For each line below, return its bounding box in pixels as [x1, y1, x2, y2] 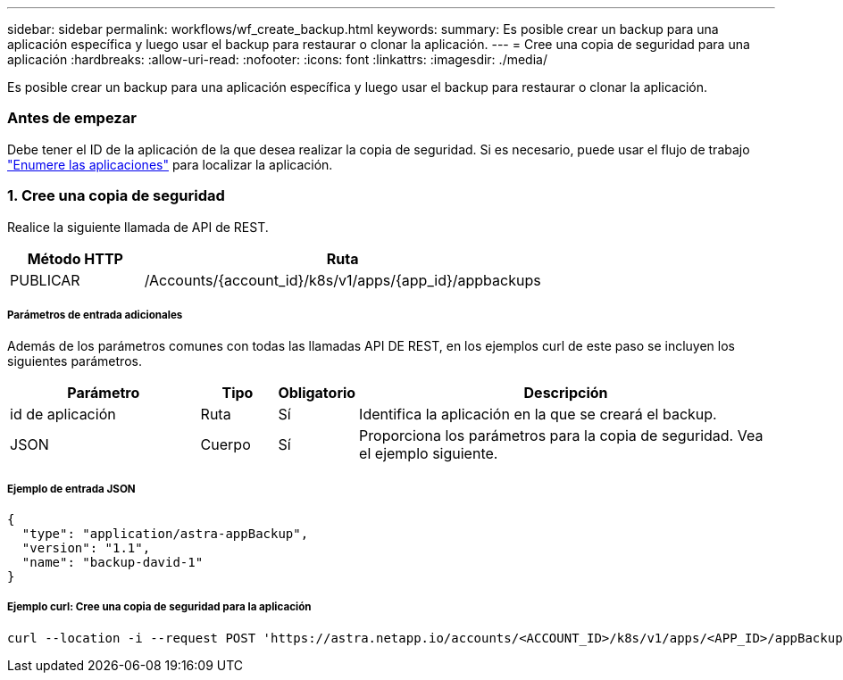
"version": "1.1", [21, 541, 151, 556]
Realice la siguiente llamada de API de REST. [7, 219, 269, 235]
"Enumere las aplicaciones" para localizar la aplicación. [7, 156, 333, 172]
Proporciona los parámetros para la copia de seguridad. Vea [359, 427, 764, 445]
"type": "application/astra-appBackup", [21, 527, 309, 542]
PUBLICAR [10, 270, 80, 289]
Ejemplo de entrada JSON [7, 482, 136, 495]
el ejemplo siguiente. [359, 444, 498, 463]
